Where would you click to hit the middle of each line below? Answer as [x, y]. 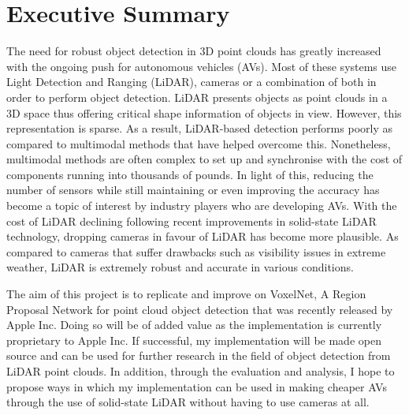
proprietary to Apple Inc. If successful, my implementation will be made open [194, 340]
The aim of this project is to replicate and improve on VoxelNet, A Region [186, 294]
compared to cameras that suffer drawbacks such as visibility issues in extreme [196, 251]
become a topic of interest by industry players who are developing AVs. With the [202, 206]
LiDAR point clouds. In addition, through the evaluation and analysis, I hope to [201, 371]
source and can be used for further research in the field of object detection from [199, 355]
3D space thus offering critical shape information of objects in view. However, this [204, 112]
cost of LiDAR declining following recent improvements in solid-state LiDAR [191, 221]
